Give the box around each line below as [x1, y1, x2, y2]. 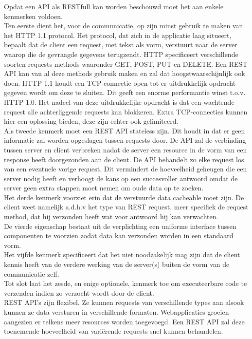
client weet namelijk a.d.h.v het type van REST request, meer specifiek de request [4, 202, 249, 212]
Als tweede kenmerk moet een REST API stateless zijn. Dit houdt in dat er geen [4, 125, 245, 135]
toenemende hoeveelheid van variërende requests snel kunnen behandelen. [4, 326, 223, 336]
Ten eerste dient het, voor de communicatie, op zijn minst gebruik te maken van [4, 20, 243, 31]
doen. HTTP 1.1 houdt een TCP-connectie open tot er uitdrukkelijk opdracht [4, 77, 236, 88]
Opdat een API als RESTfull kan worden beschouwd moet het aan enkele [4, 1, 224, 11]
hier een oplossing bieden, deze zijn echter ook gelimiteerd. [4, 116, 179, 126]
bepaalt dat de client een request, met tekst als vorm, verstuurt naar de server [4, 39, 237, 50]
